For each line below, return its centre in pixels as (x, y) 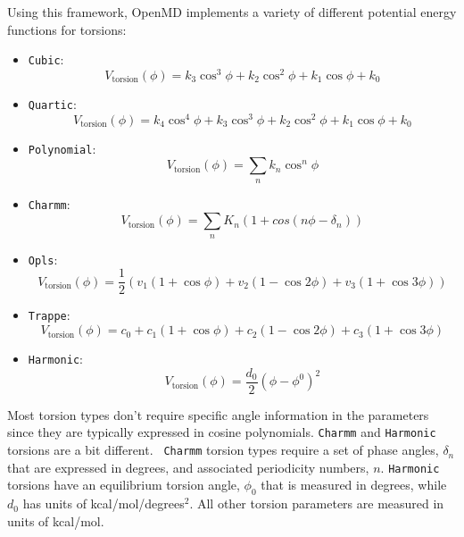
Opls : (43, 259)
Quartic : (52, 103)
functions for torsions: (67, 29)
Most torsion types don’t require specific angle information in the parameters (218, 414)
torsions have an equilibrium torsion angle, (124, 485)
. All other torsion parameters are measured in (317, 503)
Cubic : (46, 59)
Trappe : (49, 315)
